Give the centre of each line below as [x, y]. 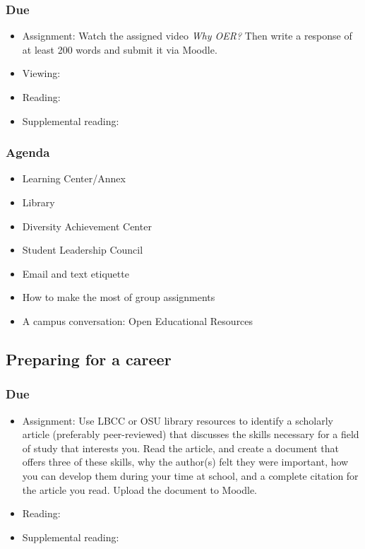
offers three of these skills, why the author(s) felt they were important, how [185, 462]
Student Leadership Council [83, 250]
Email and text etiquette [76, 273]
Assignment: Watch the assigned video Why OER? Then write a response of [187, 36]
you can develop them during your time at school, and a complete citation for [190, 475]
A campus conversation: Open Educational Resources [138, 320]
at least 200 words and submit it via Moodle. [120, 49]
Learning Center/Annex [74, 178]
